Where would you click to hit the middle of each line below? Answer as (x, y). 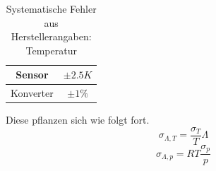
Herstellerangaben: (51, 36)
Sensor (32, 75)
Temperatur (51, 50)
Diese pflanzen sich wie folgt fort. (78, 120)
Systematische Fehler (51, 8)
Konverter (32, 93)
